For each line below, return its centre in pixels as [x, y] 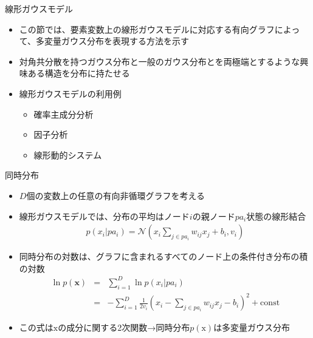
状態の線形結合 [276, 216]
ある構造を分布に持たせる [79, 73]
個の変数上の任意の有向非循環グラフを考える [115, 195]
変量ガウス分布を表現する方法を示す [117, 41]
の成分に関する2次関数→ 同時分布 [124, 327]
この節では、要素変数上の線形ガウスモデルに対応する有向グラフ [147, 29]
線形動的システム [68, 154]
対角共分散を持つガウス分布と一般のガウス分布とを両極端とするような [160, 61]
